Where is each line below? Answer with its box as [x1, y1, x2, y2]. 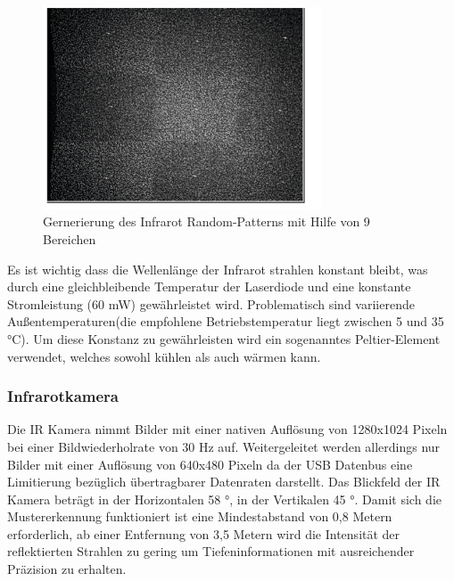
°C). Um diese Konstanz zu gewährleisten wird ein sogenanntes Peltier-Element [7, 329, 441, 348]
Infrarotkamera [7, 385, 119, 407]
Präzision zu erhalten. [7, 560, 127, 578]
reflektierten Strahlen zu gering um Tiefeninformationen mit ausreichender [7, 542, 415, 561]
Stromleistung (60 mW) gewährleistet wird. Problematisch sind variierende [7, 294, 415, 313]
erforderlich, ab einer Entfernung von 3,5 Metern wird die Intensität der [7, 524, 400, 543]
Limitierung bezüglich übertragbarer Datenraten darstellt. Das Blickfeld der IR [7, 472, 441, 491]
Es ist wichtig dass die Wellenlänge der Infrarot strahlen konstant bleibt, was [7, 259, 428, 278]
